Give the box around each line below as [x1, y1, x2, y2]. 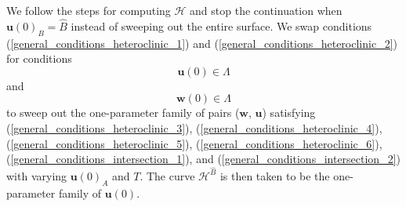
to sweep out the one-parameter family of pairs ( [6, 104, 240, 121]
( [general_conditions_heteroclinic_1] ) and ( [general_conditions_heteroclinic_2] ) [6, 34, 397, 51]
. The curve [140, 167, 195, 183]
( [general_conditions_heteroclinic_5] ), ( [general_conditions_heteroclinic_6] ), [6, 135, 382, 151]
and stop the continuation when [190, 2, 343, 18]
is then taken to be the [219, 167, 330, 183]
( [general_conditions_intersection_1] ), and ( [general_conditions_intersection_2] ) [6, 151, 401, 167]
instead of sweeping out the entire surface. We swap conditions [71, 17, 372, 34]
